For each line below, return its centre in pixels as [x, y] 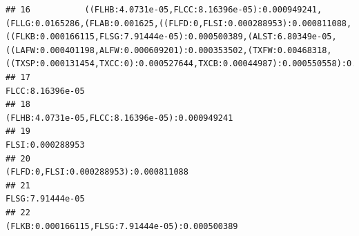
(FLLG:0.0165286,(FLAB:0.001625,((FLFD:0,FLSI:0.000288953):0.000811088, [179, 23]
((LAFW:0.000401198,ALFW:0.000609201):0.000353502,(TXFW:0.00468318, [169, 50]
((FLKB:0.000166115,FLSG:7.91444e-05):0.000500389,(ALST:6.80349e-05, [171, 37]
